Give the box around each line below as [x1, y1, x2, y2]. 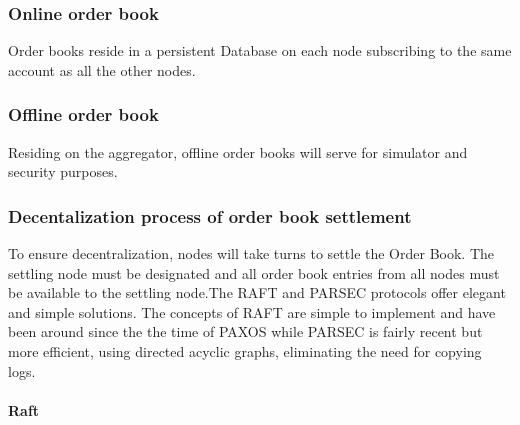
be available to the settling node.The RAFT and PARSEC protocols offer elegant [8, 282, 506, 303]
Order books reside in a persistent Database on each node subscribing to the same [8, 40, 512, 61]
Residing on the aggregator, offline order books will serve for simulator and [8, 141, 468, 162]
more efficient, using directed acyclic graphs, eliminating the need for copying [8, 341, 482, 361]
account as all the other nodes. [8, 59, 196, 80]
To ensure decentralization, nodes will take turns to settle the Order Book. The [8, 243, 495, 264]
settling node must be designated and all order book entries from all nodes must [8, 262, 500, 283]
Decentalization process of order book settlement [8, 203, 412, 228]
